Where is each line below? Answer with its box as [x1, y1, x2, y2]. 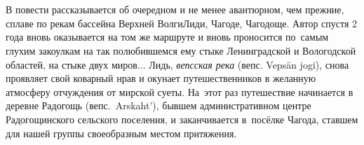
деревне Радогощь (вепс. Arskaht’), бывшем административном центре [6, 98, 311, 113]
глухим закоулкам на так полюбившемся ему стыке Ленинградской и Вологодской [6, 43, 356, 57]
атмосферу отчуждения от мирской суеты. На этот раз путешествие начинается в [6, 84, 353, 99]
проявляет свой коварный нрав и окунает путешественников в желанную [6, 71, 316, 85]
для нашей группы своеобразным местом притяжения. [6, 125, 237, 140]
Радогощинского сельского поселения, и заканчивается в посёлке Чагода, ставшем [6, 111, 358, 126]
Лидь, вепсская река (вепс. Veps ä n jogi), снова [149, 57, 349, 71]
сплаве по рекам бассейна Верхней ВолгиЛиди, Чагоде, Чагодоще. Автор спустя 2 [6, 15, 358, 30]
